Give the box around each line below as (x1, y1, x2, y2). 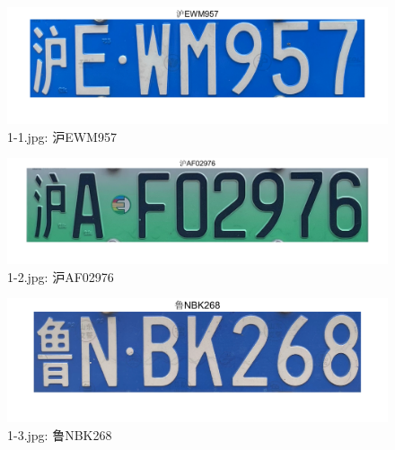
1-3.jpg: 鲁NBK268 (7, 425, 112, 444)
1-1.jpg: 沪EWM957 (7, 127, 117, 146)
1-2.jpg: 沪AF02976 (7, 267, 114, 286)
